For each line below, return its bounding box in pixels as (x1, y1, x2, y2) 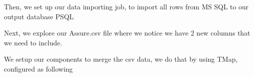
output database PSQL (4, 11, 74, 21)
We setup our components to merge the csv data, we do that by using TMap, (4, 54, 238, 64)
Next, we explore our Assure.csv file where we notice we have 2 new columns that (4, 28, 251, 38)
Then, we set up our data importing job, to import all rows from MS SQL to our (4, 1, 249, 11)
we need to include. (4, 37, 62, 47)
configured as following (4, 63, 73, 74)
